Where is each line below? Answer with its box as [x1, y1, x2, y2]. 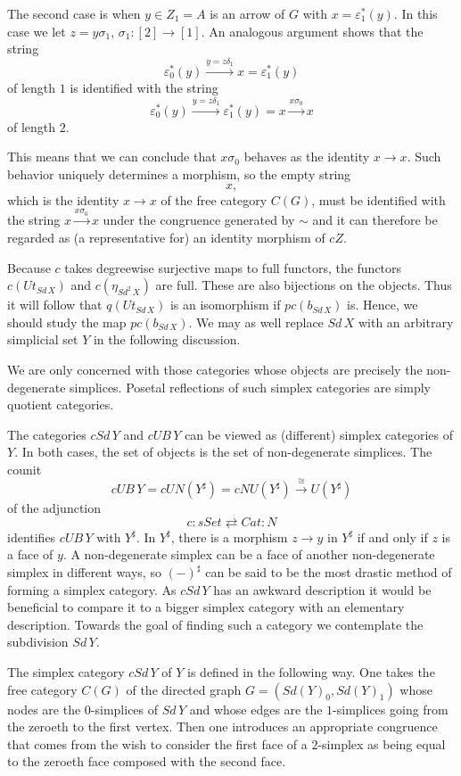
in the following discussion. [93, 330, 241, 349]
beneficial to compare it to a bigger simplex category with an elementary [7, 598, 405, 616]
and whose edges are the [189, 699, 323, 718]
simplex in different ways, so [7, 563, 161, 582]
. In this [393, 4, 438, 22]
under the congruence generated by [103, 211, 295, 229]
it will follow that [7, 295, 103, 314]
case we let [7, 21, 66, 40]
